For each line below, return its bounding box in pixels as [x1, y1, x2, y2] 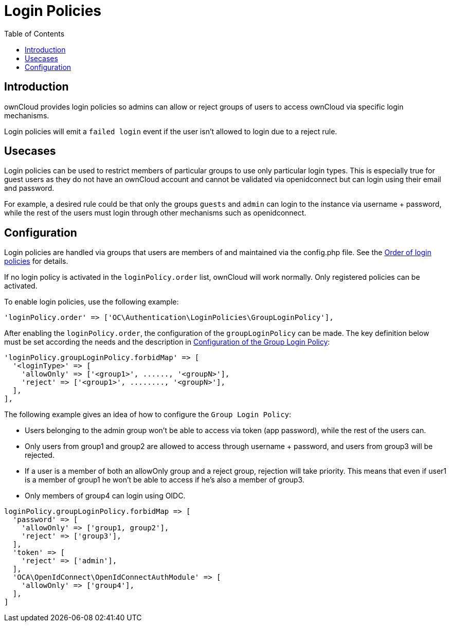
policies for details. [4, 257, 68, 266]
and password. [4, 184, 55, 193]
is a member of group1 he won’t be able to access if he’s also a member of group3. [25, 475, 304, 485]
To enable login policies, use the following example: [4, 297, 179, 307]
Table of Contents [4, 29, 65, 38]
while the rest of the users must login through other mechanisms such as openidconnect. [4, 208, 307, 218]
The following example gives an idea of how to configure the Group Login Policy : [4, 410, 292, 419]
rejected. [25, 451, 55, 460]
